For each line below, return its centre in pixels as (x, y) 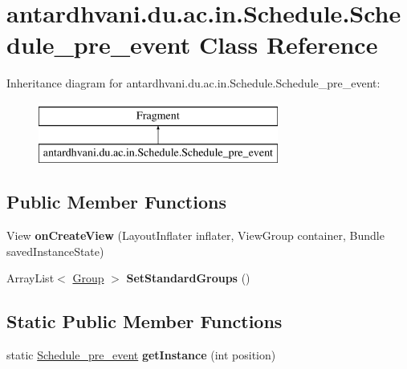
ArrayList (31, 278)
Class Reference (288, 45)
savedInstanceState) (55, 251)
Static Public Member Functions (144, 321)
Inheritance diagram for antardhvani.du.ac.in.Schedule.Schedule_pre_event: (193, 83)
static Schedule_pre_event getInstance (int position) (141, 355)
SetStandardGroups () (188, 278)
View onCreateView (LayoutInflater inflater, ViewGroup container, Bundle (195, 235)
